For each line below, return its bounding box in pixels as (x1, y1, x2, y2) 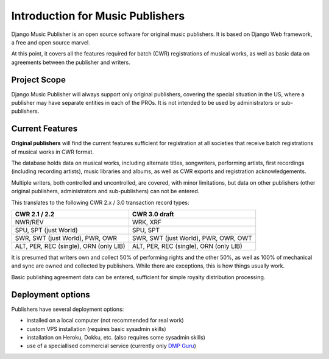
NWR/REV (15, 218, 44, 227)
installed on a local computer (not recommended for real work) (26, 317, 184, 324)
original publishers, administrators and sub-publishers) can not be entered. (11, 188, 200, 195)
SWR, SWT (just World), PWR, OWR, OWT (132, 234, 252, 243)
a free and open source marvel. (11, 38, 91, 46)
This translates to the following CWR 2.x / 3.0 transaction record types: (11, 199, 189, 206)
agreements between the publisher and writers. (11, 59, 130, 66)
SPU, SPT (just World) (15, 226, 79, 235)
